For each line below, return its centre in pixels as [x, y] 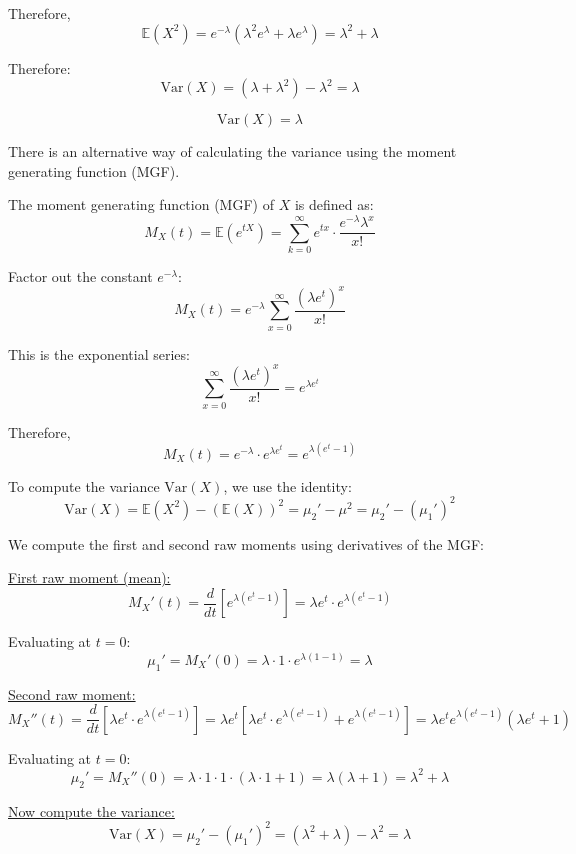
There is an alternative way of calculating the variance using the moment [232, 151]
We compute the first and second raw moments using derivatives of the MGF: [246, 543]
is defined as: [334, 204]
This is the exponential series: [99, 353]
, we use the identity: [287, 485]
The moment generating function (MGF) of [141, 204]
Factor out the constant [80, 275]
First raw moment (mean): [89, 577]
